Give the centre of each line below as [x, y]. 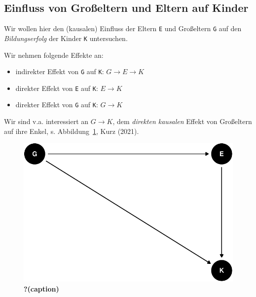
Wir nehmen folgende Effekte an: [54, 55]
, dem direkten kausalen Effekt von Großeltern [182, 121]
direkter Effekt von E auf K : [57, 88]
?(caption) [41, 288]
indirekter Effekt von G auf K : [60, 71]
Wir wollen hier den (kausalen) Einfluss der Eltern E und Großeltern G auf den [123, 28]
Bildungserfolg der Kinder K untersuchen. [66, 38]
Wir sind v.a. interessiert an [46, 121]
